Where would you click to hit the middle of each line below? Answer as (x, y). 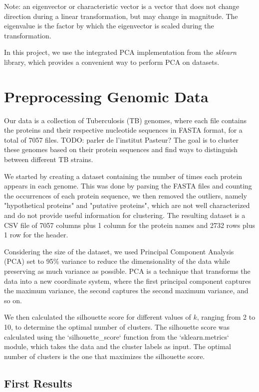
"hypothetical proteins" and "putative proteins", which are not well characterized (127, 205)
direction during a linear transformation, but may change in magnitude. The (121, 16)
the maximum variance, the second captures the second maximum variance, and (126, 291)
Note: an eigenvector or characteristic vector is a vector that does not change (122, 6)
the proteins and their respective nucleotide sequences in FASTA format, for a (123, 130)
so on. (13, 300)
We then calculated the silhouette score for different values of (98, 317)
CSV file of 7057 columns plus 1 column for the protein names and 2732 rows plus (129, 225)
